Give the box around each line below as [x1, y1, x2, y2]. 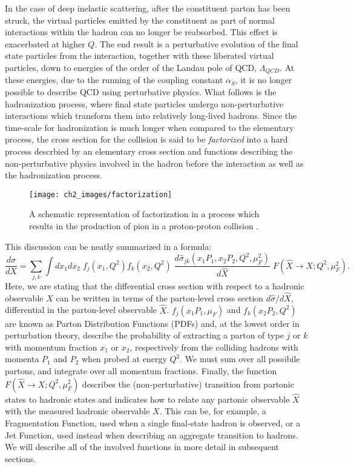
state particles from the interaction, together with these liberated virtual [5, 49, 274, 62]
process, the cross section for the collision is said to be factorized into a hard [5, 133, 288, 146]
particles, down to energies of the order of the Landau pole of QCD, [5, 61, 257, 73]
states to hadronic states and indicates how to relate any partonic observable [5, 392, 290, 405]
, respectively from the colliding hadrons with [129, 340, 298, 353]
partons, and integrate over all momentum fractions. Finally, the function [5, 364, 277, 377]
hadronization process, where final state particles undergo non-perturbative [5, 97, 284, 110]
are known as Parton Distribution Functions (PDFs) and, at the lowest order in [5, 317, 300, 329]
